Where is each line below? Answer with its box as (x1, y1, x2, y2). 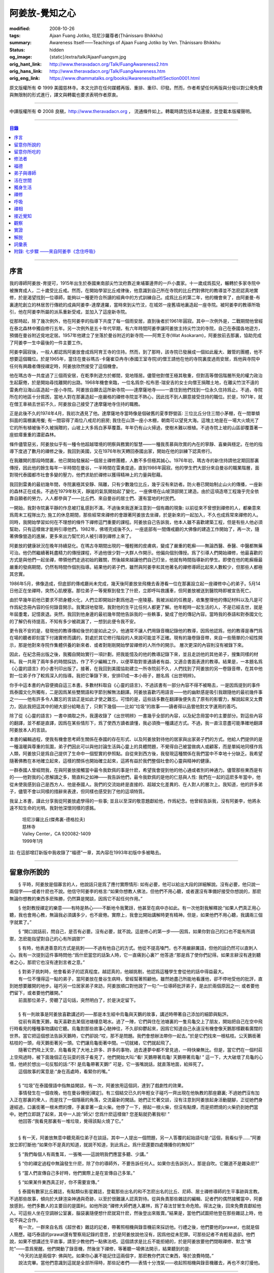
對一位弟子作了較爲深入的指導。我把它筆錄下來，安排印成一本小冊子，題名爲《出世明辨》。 (9, 673, 198, 679)
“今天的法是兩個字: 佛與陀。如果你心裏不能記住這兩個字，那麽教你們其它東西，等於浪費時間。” (18, 1253, 214, 1259)
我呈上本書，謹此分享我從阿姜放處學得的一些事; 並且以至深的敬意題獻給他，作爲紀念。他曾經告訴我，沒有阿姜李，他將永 (9, 797, 261, 804)
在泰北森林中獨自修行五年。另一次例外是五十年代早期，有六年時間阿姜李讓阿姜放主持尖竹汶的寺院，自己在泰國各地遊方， (9, 325, 263, 331)
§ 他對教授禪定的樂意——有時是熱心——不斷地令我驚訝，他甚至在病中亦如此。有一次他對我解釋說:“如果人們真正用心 (18, 904, 261, 911)
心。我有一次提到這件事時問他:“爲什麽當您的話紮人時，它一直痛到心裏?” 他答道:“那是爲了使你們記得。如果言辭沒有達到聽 (9, 952, 261, 958)
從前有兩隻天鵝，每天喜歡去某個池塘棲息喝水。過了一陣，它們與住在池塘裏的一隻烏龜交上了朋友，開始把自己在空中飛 (18, 1018, 263, 1025)
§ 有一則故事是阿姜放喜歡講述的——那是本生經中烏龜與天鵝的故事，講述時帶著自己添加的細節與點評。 (18, 1011, 231, 1017)
